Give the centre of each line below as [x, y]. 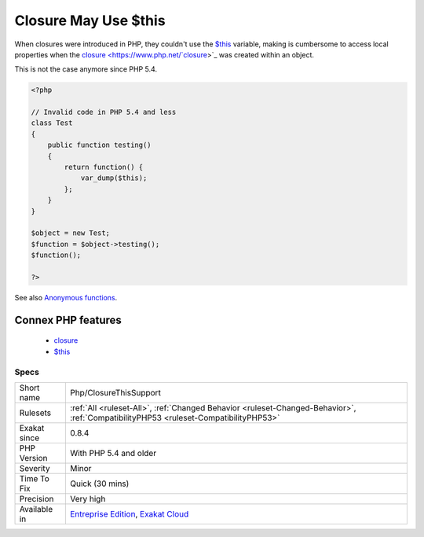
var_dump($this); [114, 178]
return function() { [104, 167]
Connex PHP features [68, 320]
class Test [52, 123]
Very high [88, 498]
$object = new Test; [70, 233]
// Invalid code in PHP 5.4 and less [104, 112]
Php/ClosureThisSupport [115, 392]
